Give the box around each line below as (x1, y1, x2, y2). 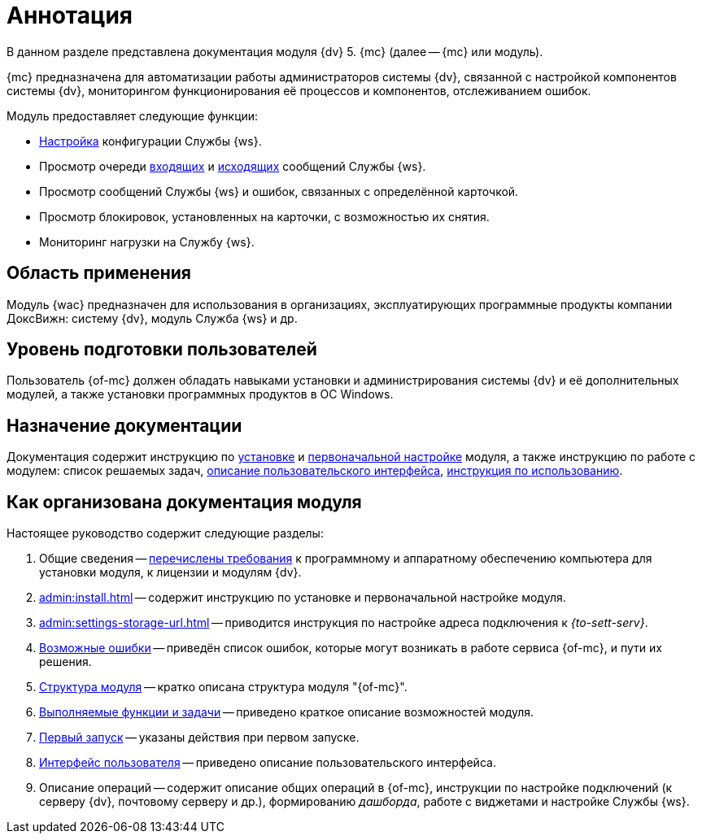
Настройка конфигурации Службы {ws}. (39, 133, 262, 148)
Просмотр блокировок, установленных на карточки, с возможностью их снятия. (39, 209, 490, 224)
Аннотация (7, 2, 133, 29)
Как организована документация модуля (7, 491, 362, 512)
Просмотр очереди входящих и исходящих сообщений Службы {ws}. (39, 159, 426, 173)
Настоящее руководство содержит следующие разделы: (7, 526, 324, 541)
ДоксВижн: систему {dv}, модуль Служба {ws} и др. (7, 311, 298, 325)
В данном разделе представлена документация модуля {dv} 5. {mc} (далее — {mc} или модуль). (7, 44, 543, 59)
